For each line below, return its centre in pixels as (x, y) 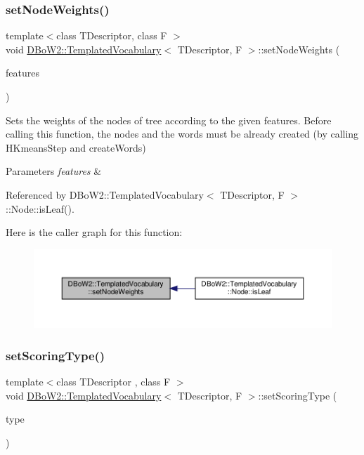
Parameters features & (54, 171)
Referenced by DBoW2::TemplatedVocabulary (105, 194)
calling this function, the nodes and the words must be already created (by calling (182, 134)
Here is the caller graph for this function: (94, 232)
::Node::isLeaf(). (40, 208)
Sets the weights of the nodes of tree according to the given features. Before (169, 120)
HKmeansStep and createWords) (76, 147)
